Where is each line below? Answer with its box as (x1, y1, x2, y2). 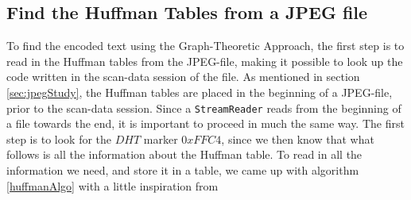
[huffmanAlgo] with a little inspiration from (6, 177, 219, 194)
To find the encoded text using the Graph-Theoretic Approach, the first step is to (6, 37, 405, 54)
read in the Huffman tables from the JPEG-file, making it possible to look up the (6, 52, 403, 69)
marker (143, 130, 178, 147)
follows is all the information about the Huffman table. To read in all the (6, 146, 363, 163)
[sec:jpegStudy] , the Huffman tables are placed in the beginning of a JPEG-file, (6, 83, 393, 100)
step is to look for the (6, 130, 112, 147)
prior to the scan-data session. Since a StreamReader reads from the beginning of (6, 99, 401, 116)
